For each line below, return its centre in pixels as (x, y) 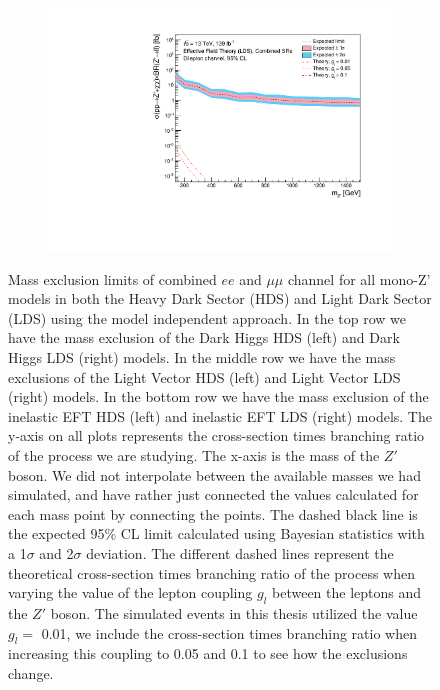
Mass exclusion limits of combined (112, 278)
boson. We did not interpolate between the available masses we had (214, 474)
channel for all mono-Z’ (359, 278)
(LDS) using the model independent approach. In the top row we (207, 317)
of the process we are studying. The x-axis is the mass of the (194, 455)
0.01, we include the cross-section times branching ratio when (229, 632)
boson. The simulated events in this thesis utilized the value (234, 613)
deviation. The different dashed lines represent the (240, 553)
